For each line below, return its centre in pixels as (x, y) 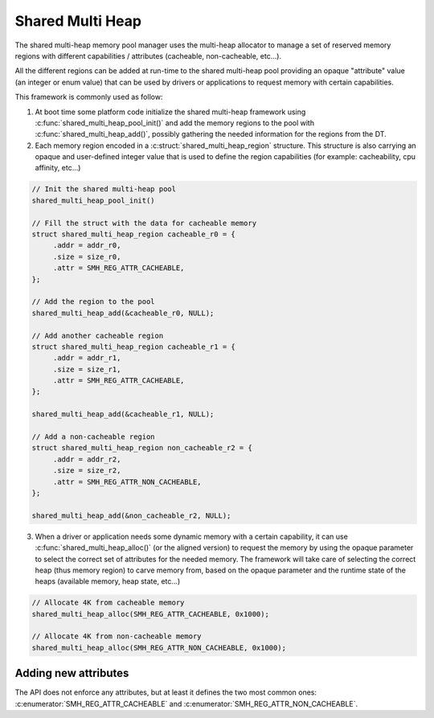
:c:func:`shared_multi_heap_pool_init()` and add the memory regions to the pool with (175, 123)
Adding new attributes (72, 673)
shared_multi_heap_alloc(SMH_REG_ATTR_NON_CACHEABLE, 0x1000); (159, 648)
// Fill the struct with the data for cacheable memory (144, 223)
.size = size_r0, (87, 256)
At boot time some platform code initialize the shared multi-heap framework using (170, 112)
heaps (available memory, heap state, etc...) (108, 581)
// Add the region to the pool (94, 302)
